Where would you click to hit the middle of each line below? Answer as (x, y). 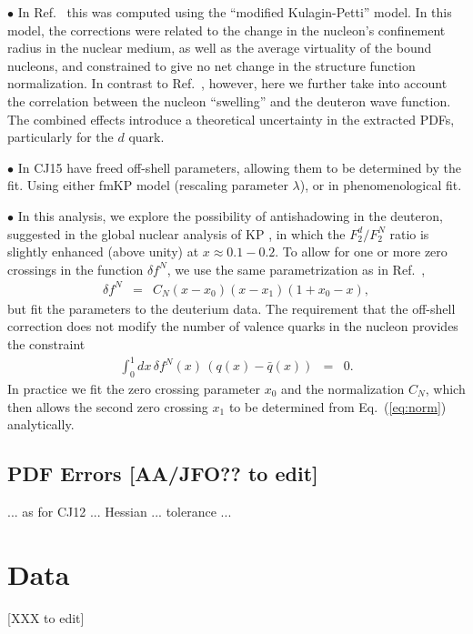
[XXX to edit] (46, 617)
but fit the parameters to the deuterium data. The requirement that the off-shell (231, 308)
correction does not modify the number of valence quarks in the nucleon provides (233, 326)
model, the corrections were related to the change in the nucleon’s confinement (226, 30)
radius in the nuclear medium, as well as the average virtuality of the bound (220, 48)
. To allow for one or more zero (361, 252)
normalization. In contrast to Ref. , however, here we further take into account (227, 83)
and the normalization (343, 388)
